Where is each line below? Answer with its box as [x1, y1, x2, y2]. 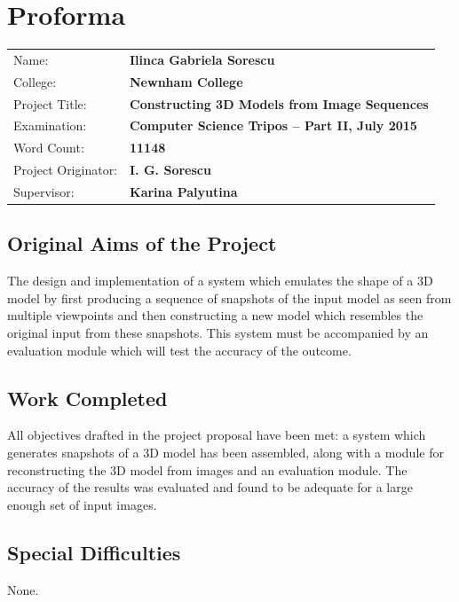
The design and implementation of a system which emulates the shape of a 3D [7, 271, 433, 290]
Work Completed [7, 384, 168, 411]
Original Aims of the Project [7, 230, 277, 257]
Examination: [13, 116, 87, 135]
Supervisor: [13, 182, 75, 200]
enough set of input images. [7, 495, 157, 513]
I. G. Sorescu [130, 160, 211, 179]
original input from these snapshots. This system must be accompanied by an [7, 324, 429, 342]
